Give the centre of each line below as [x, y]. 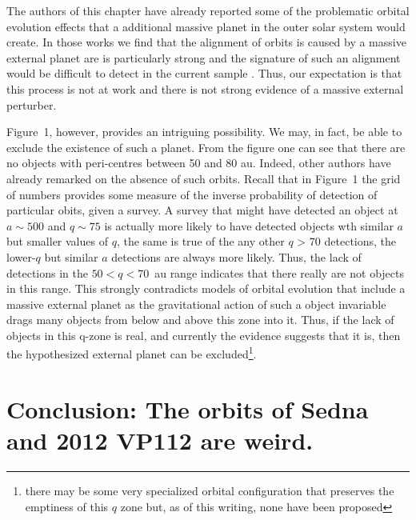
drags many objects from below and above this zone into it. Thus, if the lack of [200, 320]
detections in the [47, 272]
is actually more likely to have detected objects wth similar [249, 225]
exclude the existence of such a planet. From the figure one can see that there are [206, 147]
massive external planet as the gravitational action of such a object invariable [196, 304]
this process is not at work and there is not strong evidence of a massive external [205, 88]
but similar [71, 256]
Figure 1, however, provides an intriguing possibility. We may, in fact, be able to [204, 132]
